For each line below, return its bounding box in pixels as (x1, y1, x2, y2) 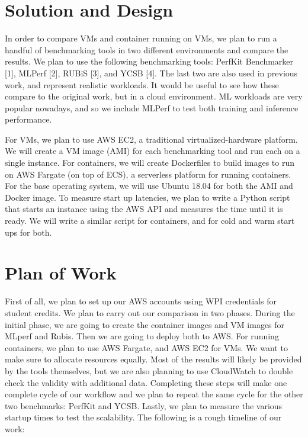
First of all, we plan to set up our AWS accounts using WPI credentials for (5, 295, 277, 307)
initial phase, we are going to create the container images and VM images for (5, 318, 285, 330)
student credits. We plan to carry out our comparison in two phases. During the (5, 306, 295, 319)
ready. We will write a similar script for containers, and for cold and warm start (5, 214, 295, 227)
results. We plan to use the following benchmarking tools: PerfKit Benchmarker (5, 55, 294, 68)
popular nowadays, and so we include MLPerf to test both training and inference (5, 101, 299, 114)
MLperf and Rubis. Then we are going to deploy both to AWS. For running (5, 330, 279, 342)
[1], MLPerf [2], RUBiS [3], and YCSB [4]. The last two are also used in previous (5, 66, 298, 79)
